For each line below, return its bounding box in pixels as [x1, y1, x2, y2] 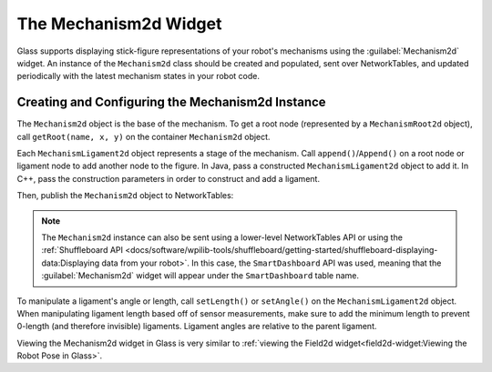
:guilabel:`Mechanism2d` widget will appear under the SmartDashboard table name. [41, 270, 360, 281]
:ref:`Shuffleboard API [41, 245, 123, 256]
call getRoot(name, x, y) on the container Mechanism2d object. [16, 131, 271, 142]
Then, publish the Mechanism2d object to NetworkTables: [16, 190, 234, 201]
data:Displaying [41, 257, 100, 268]
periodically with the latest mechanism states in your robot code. [16, 71, 260, 82]
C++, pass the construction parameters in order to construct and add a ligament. [16, 173, 321, 184]
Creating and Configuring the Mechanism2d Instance [16, 95, 327, 110]
